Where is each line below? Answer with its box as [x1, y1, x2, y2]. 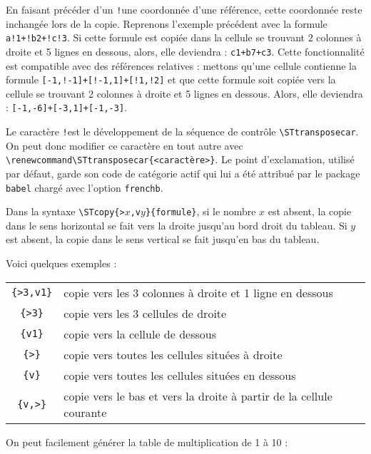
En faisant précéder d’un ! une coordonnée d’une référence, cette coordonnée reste [6, 2, 362, 16]
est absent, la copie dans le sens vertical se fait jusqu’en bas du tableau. [6, 232, 320, 247]
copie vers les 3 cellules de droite [63, 304, 227, 321]
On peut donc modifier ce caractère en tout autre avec [6, 138, 243, 153]
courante [63, 403, 107, 421]
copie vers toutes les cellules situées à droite [63, 346, 283, 363]
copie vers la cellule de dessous [63, 325, 216, 342]
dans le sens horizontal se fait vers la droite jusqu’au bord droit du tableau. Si [6, 217, 347, 232]
